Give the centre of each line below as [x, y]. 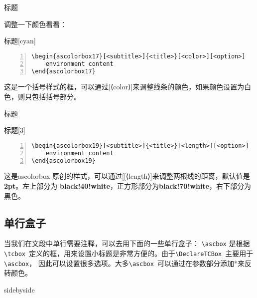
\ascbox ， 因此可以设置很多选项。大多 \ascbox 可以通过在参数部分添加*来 [125, 263]
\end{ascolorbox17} [64, 71]
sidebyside [19, 289]
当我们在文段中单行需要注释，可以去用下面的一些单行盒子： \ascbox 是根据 [127, 243]
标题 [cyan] [20, 41]
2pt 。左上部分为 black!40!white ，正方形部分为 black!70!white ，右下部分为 [128, 186]
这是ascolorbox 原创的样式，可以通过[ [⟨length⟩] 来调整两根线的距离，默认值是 [127, 176]
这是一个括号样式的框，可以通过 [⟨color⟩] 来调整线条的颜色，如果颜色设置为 [124, 87]
